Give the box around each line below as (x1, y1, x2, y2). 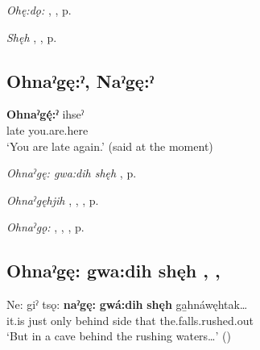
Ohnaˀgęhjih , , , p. (6, 191, 99, 208)
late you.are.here (6, 121, 89, 138)
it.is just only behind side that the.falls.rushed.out (6, 311, 254, 328)
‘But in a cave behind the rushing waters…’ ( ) (6, 327, 231, 344)
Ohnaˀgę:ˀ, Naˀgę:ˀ (6, 68, 154, 93)
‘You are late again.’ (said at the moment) (6, 137, 213, 154)
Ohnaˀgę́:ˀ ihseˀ (6, 106, 85, 123)
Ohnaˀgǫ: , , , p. (6, 219, 85, 235)
